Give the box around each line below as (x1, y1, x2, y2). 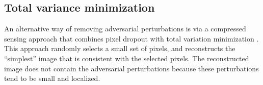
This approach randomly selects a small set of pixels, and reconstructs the (4, 43, 235, 54)
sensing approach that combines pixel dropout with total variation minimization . (4, 33, 259, 44)
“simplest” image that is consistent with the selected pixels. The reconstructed (4, 53, 249, 63)
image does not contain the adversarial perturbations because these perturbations (4, 63, 259, 73)
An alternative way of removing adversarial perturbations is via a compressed (4, 23, 246, 34)
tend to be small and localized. (4, 73, 100, 83)
